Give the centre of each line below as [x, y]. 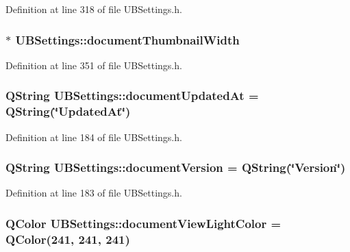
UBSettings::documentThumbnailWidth [127, 39]
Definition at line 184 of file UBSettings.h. [94, 137]
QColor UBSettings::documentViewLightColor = [143, 223]
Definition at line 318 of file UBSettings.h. [94, 9]
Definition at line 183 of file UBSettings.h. [94, 193]
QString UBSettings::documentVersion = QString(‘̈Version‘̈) [176, 167]
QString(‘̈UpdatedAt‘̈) [68, 111]
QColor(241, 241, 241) [68, 239]
